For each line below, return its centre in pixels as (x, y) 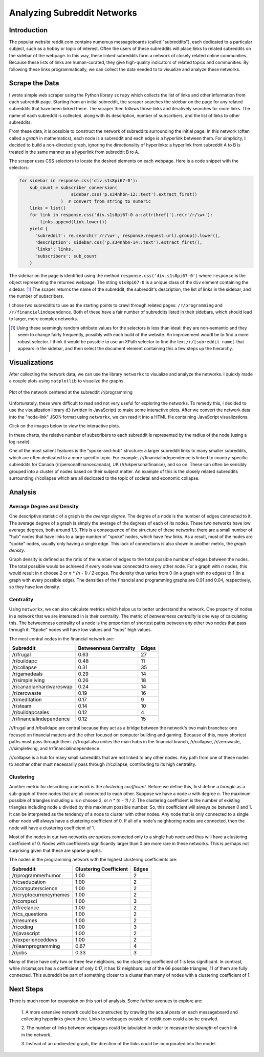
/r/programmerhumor (36, 875)
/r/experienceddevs (34, 940)
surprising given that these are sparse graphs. (55, 850)
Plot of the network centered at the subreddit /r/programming (71, 392)
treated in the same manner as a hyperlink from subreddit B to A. (74, 152)
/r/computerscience (35, 888)
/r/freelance (25, 907)
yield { (39, 229)
